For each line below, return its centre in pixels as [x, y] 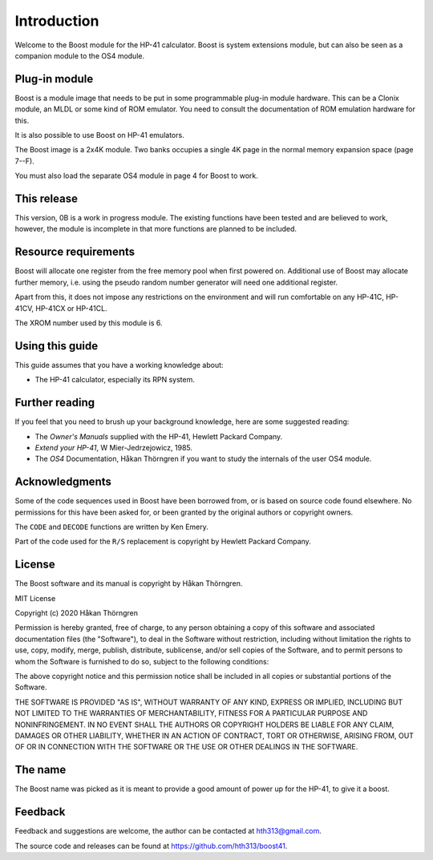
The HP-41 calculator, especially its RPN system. [115, 380]
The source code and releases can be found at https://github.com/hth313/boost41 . [151, 846]
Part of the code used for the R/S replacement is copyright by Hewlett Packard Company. [163, 542]
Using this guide [57, 346]
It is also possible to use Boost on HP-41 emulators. [99, 135]
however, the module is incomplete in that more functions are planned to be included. [156, 229]
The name [40, 770]
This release [46, 199]
